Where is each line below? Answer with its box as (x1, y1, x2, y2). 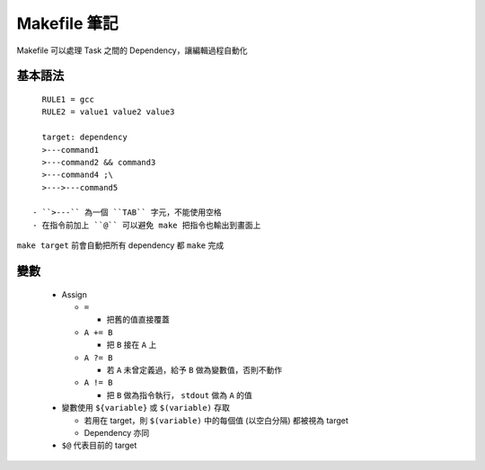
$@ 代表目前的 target (61, 440, 137, 451)
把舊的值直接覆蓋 (106, 315, 170, 325)
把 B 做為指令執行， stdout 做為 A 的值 (106, 389, 253, 400)
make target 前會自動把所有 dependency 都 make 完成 (16, 240, 225, 251)
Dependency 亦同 (84, 427, 150, 438)
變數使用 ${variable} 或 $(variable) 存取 (61, 403, 231, 413)
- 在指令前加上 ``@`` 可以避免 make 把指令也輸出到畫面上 (32, 220, 261, 230)
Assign (61, 288, 87, 300)
